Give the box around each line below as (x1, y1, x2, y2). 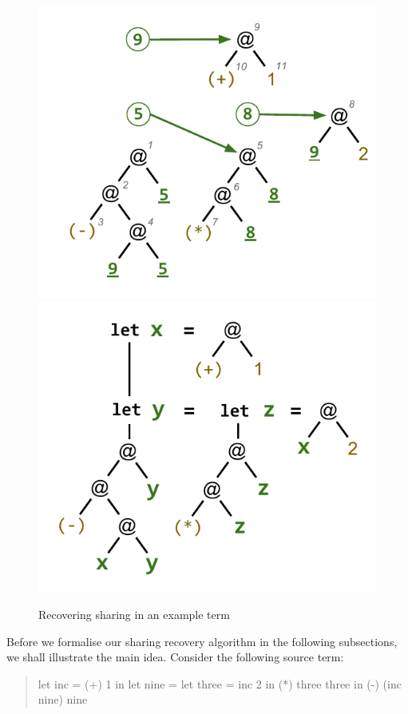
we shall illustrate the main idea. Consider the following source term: (6, 649, 344, 665)
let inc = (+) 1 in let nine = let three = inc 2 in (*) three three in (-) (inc (38, 675, 402, 692)
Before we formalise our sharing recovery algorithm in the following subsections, (6, 633, 398, 649)
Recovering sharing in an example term (38, 606, 230, 623)
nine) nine (38, 691, 88, 708)
